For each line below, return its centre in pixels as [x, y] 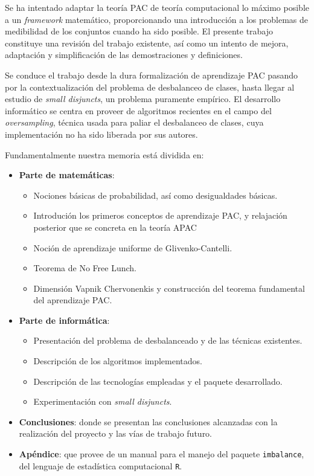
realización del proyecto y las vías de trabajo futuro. [116, 433]
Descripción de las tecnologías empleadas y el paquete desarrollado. [158, 381]
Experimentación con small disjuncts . [103, 401]
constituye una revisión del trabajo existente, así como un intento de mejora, [147, 43]
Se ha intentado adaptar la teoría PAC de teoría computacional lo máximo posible [157, 7]
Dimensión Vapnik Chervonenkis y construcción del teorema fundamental [169, 288]
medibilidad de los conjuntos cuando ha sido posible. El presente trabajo [139, 31]
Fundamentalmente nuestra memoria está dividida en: [104, 154]
